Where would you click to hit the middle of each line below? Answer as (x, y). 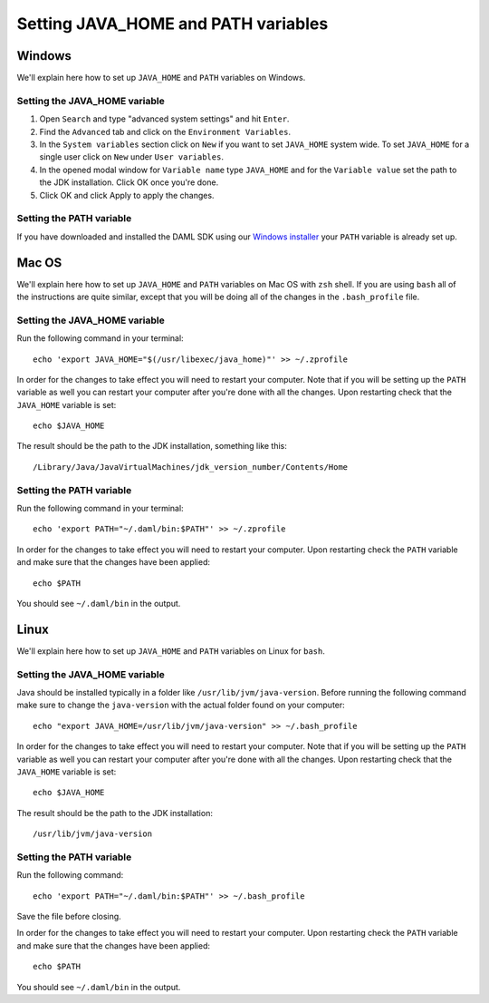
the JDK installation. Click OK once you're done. (129, 182)
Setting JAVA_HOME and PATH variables (173, 24)
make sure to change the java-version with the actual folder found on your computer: (181, 705)
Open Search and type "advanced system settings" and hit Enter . (164, 119)
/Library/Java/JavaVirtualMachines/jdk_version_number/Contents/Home (191, 467)
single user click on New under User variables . (131, 157)
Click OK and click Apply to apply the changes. (127, 195)
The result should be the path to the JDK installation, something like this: (152, 446)
